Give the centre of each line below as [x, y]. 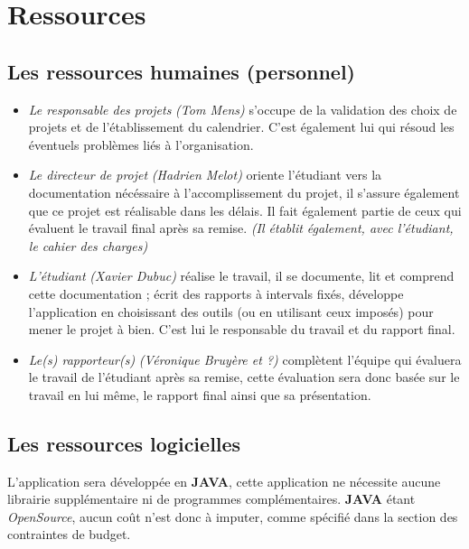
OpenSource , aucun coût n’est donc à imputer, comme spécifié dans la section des [233, 516]
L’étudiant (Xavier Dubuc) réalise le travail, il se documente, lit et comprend [241, 276]
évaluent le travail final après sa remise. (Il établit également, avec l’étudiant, [241, 228]
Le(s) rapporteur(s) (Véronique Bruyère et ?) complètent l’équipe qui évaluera [245, 359]
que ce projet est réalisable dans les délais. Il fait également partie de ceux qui [245, 210]
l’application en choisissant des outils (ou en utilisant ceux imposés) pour [231, 311]
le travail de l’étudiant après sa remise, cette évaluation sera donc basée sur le [244, 377]
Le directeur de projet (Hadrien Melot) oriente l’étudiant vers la [205, 175]
